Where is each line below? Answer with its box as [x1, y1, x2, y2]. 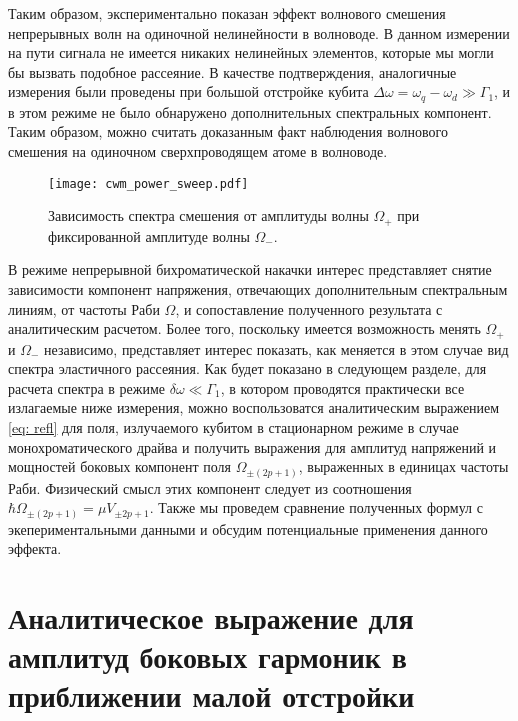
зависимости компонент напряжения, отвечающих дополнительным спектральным [8, 278, 508, 299]
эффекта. [8, 538, 62, 559]
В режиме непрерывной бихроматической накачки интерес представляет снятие [8, 259, 492, 280]
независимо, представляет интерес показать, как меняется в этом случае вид [44, 338, 509, 359]
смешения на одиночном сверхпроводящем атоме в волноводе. [8, 141, 388, 162]
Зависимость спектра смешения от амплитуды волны [48, 205, 369, 226]
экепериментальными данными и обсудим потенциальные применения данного [8, 518, 488, 539]
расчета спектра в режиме [8, 377, 165, 398]
